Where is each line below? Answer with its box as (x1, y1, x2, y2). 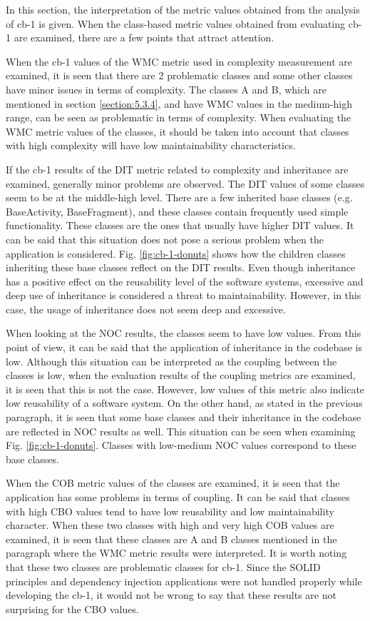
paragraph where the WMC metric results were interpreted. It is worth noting (6, 545, 347, 560)
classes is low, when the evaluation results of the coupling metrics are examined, (6, 368, 356, 383)
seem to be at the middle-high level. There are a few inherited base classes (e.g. (6, 190, 353, 205)
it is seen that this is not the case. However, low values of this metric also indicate (6, 381, 365, 396)
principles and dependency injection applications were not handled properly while (6, 573, 362, 588)
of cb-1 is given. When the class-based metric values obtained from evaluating (6, 16, 346, 31)
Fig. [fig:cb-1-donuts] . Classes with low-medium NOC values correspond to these (6, 438, 356, 453)
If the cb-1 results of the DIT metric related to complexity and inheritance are (6, 161, 349, 176)
